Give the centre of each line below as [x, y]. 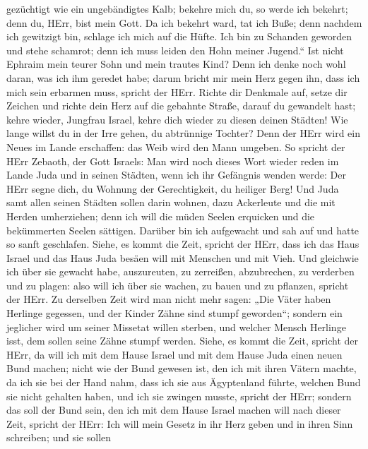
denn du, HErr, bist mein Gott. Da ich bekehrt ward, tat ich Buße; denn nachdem [184, 22]
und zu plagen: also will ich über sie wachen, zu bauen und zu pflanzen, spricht [178, 285]
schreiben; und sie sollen [59, 437]
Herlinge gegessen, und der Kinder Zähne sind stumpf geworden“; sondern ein [174, 313]
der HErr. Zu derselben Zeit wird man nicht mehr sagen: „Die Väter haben [169, 299]
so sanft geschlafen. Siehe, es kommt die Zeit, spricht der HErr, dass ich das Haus [183, 244]
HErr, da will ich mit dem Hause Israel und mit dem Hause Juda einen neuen [174, 354]
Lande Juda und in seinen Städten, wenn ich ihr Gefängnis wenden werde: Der [176, 175]
